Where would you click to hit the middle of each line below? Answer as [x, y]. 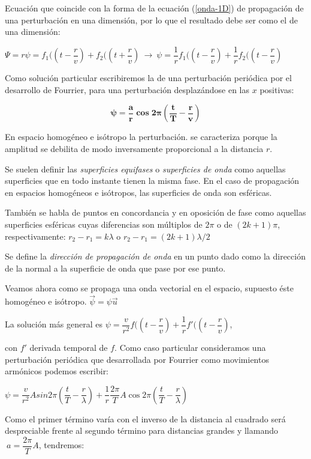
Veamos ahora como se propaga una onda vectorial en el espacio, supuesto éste [149, 288]
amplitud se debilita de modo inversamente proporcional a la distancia [134, 149]
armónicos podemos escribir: [57, 371]
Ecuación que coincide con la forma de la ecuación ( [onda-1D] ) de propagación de [154, 8]
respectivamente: [35, 236]
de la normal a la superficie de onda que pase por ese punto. [115, 268]
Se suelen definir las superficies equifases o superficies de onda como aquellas [145, 169]
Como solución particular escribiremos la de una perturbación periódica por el [148, 78]
